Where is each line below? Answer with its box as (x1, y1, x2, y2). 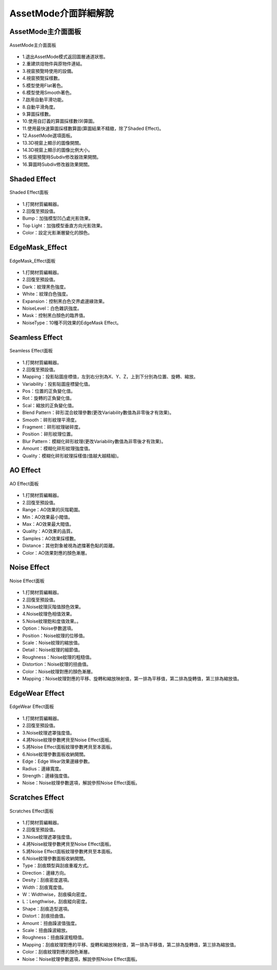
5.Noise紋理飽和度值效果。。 (22, 618, 82, 624)
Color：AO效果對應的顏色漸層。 (22, 549, 90, 556)
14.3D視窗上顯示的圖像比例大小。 (22, 147, 93, 153)
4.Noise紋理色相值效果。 (22, 611, 75, 617)
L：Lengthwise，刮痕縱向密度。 (22, 898, 90, 905)
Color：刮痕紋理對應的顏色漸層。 (22, 949, 92, 955)
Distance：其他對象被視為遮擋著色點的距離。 (22, 543, 117, 549)
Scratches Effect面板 (9, 808, 54, 814)
